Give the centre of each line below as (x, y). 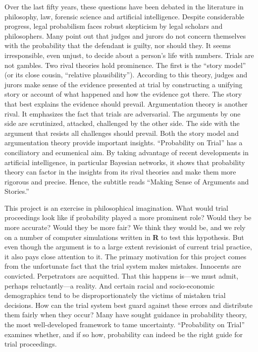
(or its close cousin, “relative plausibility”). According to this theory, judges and (126, 75)
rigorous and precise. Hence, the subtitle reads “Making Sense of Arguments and (127, 181)
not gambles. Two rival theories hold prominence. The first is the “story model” (125, 65)
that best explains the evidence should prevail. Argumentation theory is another (126, 103)
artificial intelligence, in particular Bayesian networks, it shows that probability (125, 162)
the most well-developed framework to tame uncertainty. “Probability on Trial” (125, 324)
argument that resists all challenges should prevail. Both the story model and (122, 133)
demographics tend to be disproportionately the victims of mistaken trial (115, 295)
